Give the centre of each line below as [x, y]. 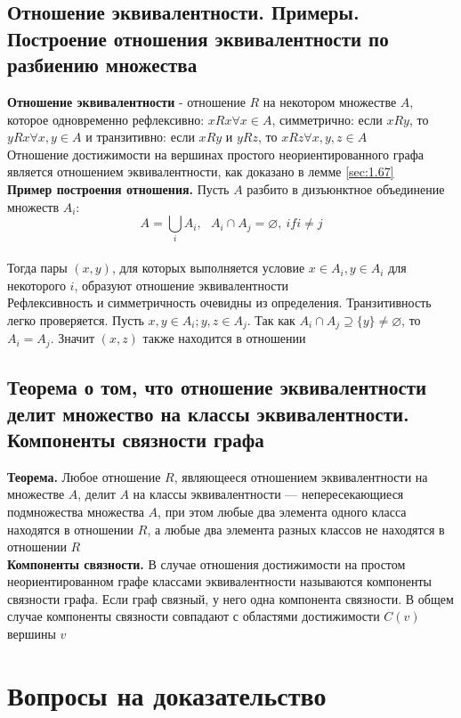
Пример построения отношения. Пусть [118, 188]
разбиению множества [102, 65]
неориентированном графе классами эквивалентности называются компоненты [219, 581]
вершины [32, 634]
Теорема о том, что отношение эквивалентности [217, 387]
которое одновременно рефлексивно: [106, 119]
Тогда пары [37, 268]
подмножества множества [76, 511]
